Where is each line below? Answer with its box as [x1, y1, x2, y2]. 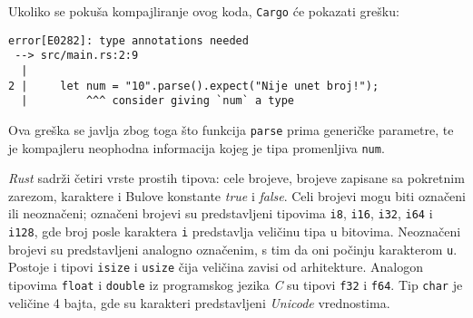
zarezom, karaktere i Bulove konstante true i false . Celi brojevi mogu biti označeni [8, 186, 467, 205]
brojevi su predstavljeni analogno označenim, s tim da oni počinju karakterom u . [8, 239, 458, 258]
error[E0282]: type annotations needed [8, 34, 249, 47]
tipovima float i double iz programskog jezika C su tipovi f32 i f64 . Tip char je [8, 275, 463, 294]
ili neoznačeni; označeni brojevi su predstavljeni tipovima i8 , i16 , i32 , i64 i [8, 204, 433, 223]
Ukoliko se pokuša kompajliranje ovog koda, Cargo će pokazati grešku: [8, 2, 399, 20]
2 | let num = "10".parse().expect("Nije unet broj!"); [8, 79, 379, 92]
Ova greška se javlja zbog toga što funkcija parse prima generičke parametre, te [8, 120, 454, 139]
